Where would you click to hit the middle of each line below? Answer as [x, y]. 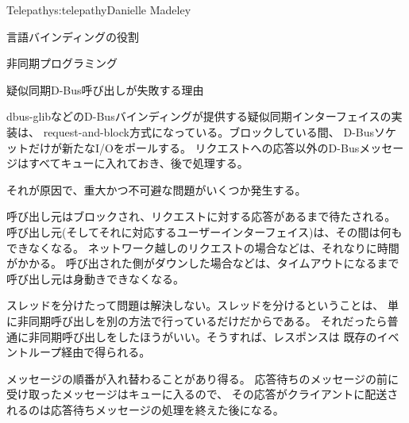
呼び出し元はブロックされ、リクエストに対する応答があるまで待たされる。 [201, 216]
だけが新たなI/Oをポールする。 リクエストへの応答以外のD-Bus [194, 147]
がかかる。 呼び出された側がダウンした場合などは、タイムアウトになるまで [203, 263]
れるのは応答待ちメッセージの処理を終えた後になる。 [145, 409]
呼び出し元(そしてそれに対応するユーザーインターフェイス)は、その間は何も [204, 231]
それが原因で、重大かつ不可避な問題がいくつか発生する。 [156, 189]
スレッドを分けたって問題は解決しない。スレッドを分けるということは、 [195, 305]
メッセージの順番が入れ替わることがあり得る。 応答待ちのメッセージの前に [203, 378]
